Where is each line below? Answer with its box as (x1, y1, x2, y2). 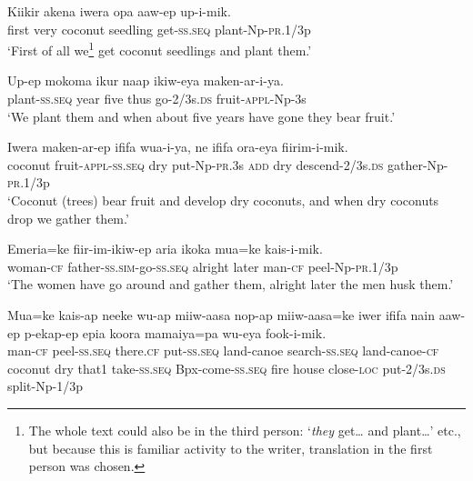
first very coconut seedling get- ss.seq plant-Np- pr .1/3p (7, 19, 311, 38)
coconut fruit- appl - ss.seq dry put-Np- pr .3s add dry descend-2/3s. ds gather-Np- (7, 155, 448, 174)
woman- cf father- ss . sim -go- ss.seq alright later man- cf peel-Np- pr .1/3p (7, 256, 398, 276)
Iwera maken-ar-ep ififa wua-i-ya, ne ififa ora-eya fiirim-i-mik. (7, 137, 348, 156)
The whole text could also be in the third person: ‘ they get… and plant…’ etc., (28, 420, 461, 439)
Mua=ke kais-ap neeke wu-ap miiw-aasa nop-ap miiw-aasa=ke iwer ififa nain (7, 305, 436, 324)
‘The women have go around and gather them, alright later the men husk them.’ (7, 275, 454, 294)
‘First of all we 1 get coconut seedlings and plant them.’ (7, 38, 312, 59)
